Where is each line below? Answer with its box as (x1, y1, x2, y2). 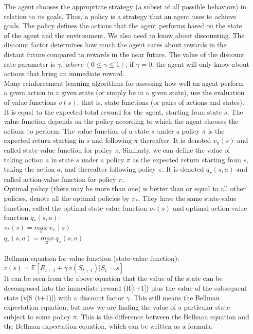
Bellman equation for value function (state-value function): (4, 253, 180, 263)
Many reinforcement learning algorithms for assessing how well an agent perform (4, 78, 244, 88)
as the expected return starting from (132, 154, 241, 164)
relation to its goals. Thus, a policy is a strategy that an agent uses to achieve (4, 11, 236, 21)
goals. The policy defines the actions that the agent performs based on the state (4, 20, 242, 31)
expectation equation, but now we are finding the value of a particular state (4, 302, 230, 312)
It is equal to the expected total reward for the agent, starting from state (4, 106, 222, 117)
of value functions (4, 97, 56, 107)
